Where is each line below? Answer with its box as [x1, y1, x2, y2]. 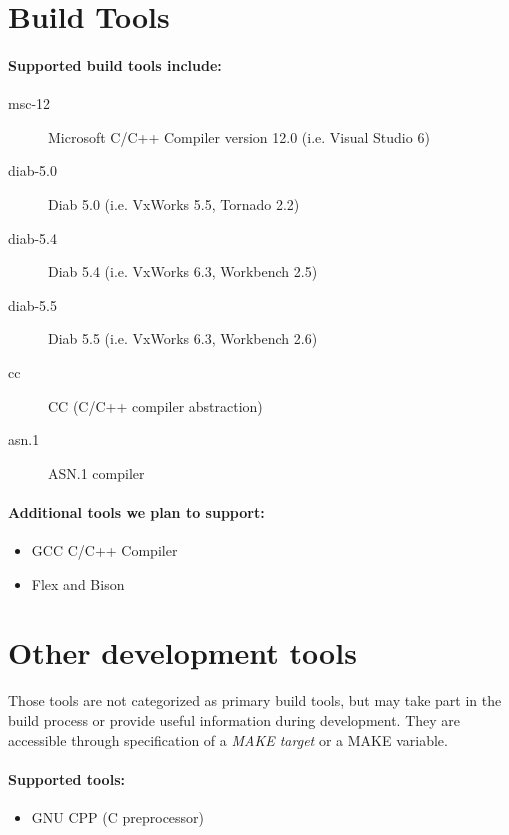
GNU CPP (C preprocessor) [31, 806, 205, 827]
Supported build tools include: [8, 54, 222, 75]
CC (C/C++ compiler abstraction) [48, 395, 263, 416]
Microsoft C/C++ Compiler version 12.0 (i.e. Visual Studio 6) [48, 126, 430, 147]
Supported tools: [8, 768, 125, 789]
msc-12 [8, 93, 51, 114]
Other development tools [8, 632, 357, 673]
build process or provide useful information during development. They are [8, 710, 461, 730]
